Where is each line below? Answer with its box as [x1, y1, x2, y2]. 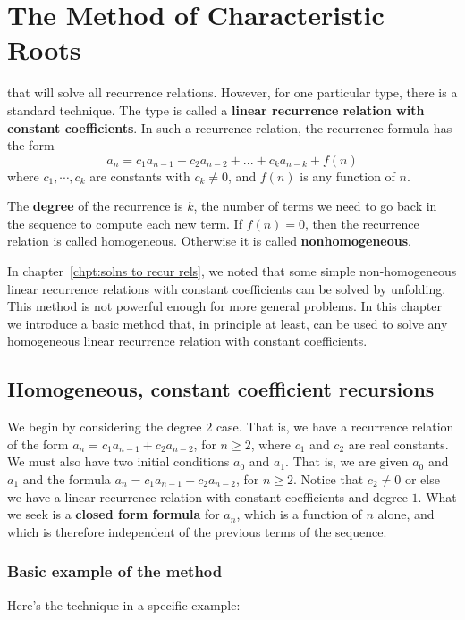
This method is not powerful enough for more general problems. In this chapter [7, 297, 442, 315]
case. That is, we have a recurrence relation [216, 417, 454, 436]
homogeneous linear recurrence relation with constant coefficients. [7, 331, 368, 350]
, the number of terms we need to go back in [193, 197, 437, 215]
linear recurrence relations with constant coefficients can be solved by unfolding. [7, 279, 446, 297]
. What [418, 487, 457, 506]
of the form [7, 434, 69, 453]
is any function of [300, 166, 395, 185]
